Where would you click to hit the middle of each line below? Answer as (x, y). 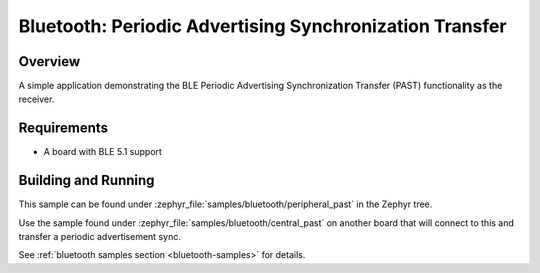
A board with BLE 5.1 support (102, 152)
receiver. (36, 99)
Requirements (63, 128)
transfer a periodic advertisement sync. (100, 237)
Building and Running (86, 180)
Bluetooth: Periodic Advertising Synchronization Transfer (262, 26)
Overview (49, 61)
